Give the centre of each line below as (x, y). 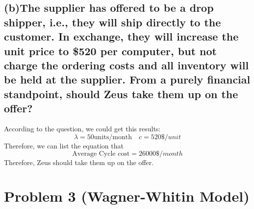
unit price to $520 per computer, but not (110, 51)
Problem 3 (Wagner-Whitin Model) (127, 196)
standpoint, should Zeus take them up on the (121, 94)
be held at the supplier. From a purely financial (127, 79)
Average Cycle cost (101, 154)
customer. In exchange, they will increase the (121, 36)
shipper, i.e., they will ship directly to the (113, 22)
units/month (113, 137)
